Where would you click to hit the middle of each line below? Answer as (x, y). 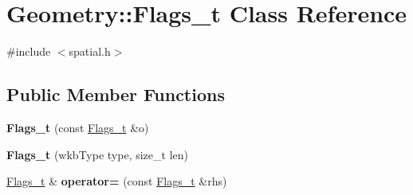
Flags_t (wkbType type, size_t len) (97, 154)
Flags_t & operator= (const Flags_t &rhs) (117, 181)
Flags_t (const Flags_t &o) (78, 127)
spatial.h (90, 51)
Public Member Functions (116, 94)
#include (29, 51)
